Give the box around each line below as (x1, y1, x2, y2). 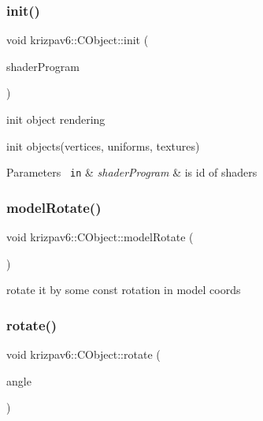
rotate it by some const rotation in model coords (6, 281, 241, 298)
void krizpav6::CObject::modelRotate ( (6, 229, 194, 245)
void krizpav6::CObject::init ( (6, 32, 149, 48)
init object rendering (6, 111, 106, 127)
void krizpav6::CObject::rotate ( (6, 346, 161, 363)
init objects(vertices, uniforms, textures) (6, 137, 200, 154)
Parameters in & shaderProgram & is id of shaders (6, 164, 257, 181)
